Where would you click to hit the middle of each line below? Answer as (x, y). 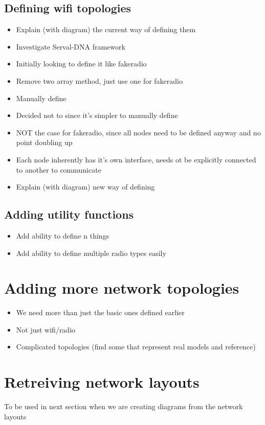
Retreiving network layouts (102, 382)
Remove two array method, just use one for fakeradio (100, 80)
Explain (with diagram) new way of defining (85, 187)
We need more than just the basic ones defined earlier (100, 312)
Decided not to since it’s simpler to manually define (97, 115)
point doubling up (44, 142)
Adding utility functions (69, 214)
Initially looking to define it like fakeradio (81, 64)
